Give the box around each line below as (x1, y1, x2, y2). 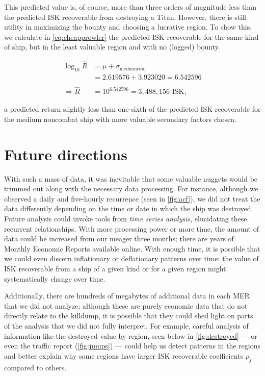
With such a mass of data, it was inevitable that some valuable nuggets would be (4, 173, 258, 184)
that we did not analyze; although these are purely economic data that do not (4, 300, 248, 311)
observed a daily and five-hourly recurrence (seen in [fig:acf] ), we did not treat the (4, 193, 260, 204)
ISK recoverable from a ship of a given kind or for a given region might (4, 263, 226, 273)
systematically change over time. (4, 273, 105, 284)
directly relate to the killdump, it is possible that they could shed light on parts (4, 310, 253, 321)
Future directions (4, 143, 127, 164)
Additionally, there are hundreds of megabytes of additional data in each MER (4, 290, 250, 301)
